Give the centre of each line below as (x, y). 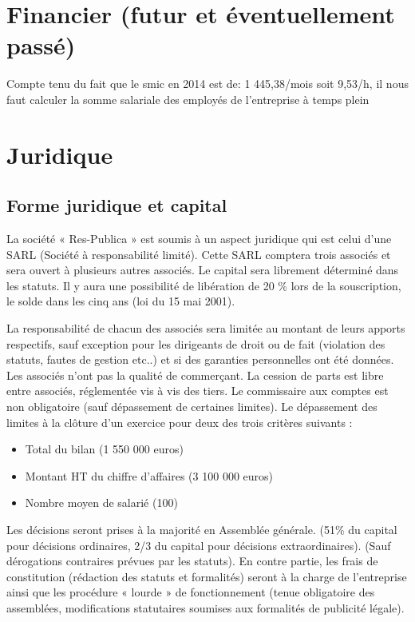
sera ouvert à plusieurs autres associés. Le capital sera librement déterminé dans (203, 270)
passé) (41, 45)
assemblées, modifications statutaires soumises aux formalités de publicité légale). (206, 607)
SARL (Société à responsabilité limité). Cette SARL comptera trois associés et (199, 254)
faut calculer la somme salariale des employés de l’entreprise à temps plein (188, 99)
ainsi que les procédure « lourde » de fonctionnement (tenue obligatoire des (191, 592)
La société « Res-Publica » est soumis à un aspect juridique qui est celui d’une (199, 239)
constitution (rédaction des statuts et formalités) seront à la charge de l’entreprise (207, 576)
